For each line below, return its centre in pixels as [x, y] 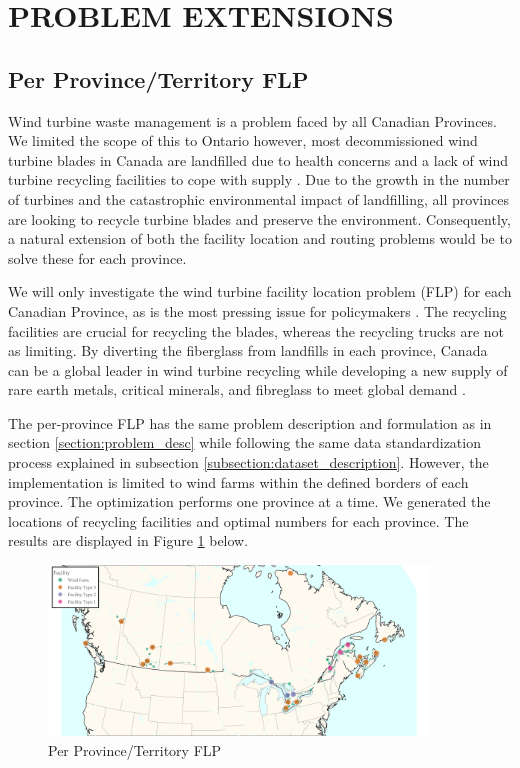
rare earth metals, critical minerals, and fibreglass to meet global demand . [237, 389]
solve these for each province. [97, 257]
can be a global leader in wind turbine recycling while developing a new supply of [258, 369]
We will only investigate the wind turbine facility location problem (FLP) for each [260, 291]
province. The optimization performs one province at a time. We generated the [249, 501]
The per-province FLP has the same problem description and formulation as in [250, 422]
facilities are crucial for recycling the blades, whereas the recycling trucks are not [256, 330]
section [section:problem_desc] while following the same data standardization [244, 442]
